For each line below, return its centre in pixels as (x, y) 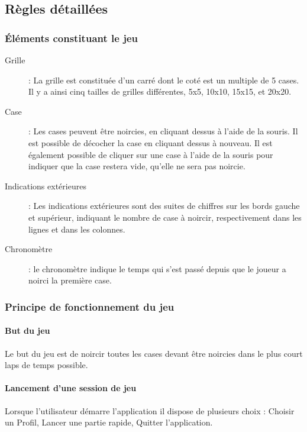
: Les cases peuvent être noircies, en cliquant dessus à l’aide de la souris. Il (163, 131)
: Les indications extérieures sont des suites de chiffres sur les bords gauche (164, 206)
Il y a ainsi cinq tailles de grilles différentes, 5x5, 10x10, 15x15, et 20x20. (160, 91)
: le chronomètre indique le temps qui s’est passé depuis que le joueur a (157, 268)
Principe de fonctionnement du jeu (90, 306)
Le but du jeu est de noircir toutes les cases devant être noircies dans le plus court (154, 353)
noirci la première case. (70, 280)
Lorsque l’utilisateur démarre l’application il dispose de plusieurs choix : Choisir (150, 410)
